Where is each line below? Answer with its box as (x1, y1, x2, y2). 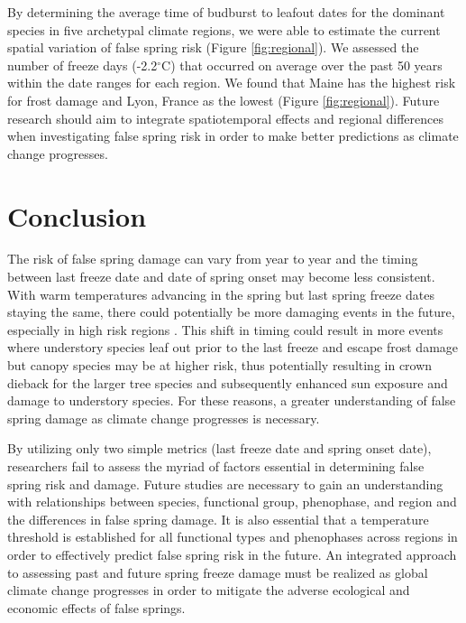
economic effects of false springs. (7, 598, 186, 617)
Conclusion (7, 197, 147, 234)
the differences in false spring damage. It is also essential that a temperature (7, 509, 429, 528)
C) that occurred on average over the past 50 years (161, 55, 443, 74)
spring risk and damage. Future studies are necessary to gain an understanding (7, 474, 443, 493)
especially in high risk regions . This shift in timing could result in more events (7, 320, 443, 339)
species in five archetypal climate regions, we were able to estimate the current (7, 20, 441, 39)
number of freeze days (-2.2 (7, 55, 158, 74)
